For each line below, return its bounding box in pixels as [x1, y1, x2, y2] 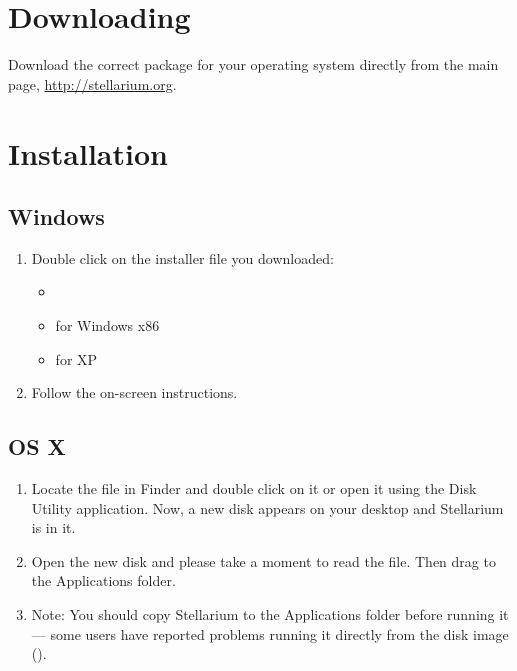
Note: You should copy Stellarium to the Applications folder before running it [31, 604, 509, 625]
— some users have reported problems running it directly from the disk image [31, 623, 509, 644]
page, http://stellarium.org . [8, 73, 177, 94]
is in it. [31, 517, 76, 538]
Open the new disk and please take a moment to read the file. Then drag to [31, 550, 496, 571]
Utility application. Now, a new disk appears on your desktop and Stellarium [31, 497, 504, 518]
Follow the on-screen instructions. [31, 382, 238, 403]
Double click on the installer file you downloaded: [31, 247, 334, 268]
